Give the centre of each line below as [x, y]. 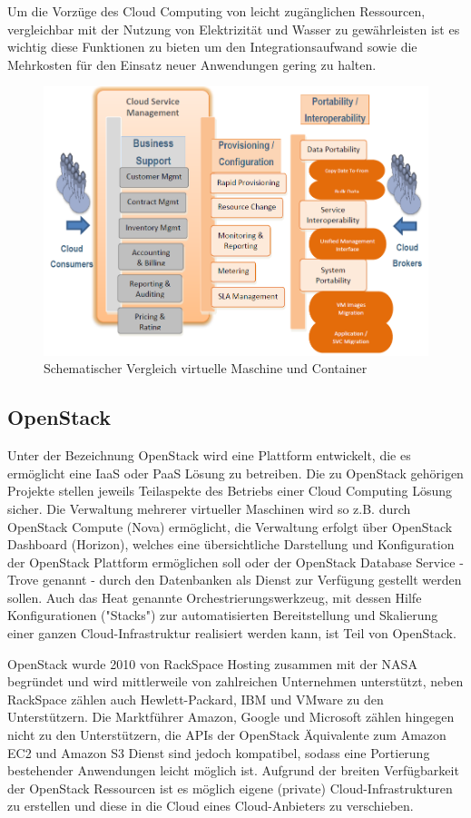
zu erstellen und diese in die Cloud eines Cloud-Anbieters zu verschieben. [211, 806]
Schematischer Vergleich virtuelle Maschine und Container [206, 368]
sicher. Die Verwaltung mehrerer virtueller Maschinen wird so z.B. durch [209, 508]
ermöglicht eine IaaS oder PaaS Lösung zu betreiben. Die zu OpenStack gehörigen [235, 473]
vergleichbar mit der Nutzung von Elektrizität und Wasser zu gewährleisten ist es [234, 29]
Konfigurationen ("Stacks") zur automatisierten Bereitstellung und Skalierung [223, 615]
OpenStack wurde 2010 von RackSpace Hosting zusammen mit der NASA [212, 663]
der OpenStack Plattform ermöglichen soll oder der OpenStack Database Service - [235, 562]
